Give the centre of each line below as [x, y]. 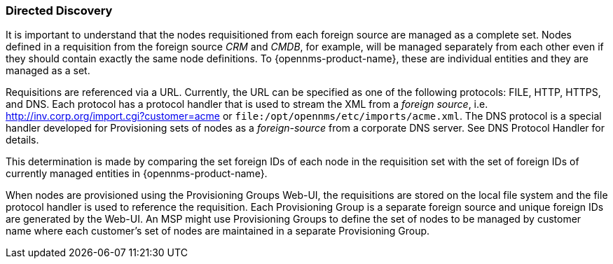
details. [22, 140]
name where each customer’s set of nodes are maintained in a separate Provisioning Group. [218, 231]
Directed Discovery [59, 11]
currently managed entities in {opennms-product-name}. [137, 174]
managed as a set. [48, 71]
